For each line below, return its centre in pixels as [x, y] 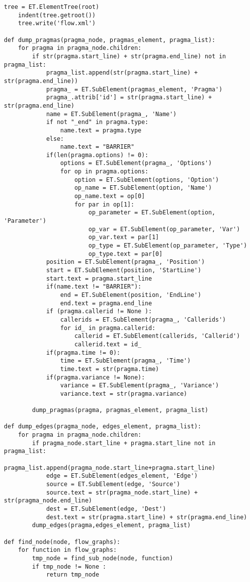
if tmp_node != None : [69, 566]
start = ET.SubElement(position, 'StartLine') [124, 270]
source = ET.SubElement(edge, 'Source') [113, 484]
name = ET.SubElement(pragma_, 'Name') [111, 114]
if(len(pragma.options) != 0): [97, 155]
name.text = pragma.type [101, 130]
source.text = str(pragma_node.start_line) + [122, 492]
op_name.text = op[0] [110, 196]
